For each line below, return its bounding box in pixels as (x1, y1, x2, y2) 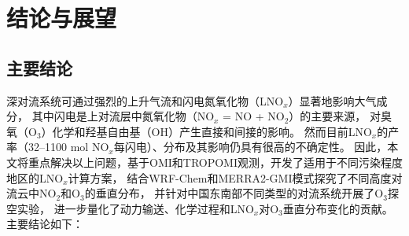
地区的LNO (6, 169, 64, 186)
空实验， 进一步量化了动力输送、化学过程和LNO (6, 200, 254, 216)
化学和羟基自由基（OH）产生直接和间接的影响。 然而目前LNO (52, 123, 372, 139)
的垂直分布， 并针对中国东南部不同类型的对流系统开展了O (84, 185, 384, 201)
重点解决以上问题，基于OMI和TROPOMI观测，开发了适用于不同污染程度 (28, 153, 403, 170)
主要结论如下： (6, 216, 83, 232)
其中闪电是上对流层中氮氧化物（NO (31, 108, 215, 124)
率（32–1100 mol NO (6, 138, 109, 155)
